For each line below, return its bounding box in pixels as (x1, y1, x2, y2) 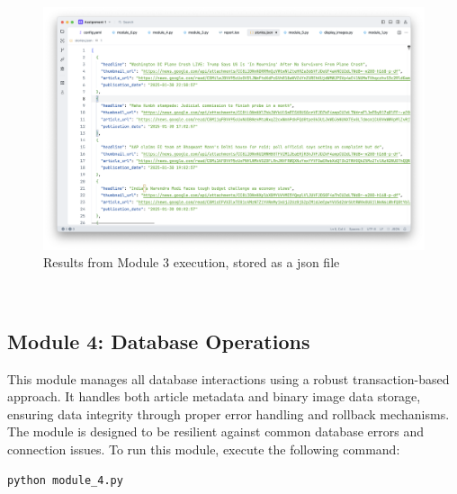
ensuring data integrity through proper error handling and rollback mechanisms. (7, 404, 450, 423)
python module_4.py (7, 473, 123, 487)
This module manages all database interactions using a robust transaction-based (7, 369, 450, 388)
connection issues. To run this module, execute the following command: (7, 439, 400, 458)
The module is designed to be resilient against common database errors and (7, 422, 424, 441)
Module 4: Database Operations (7, 327, 310, 355)
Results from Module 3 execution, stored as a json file (43, 253, 340, 272)
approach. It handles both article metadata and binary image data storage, (7, 387, 421, 406)
